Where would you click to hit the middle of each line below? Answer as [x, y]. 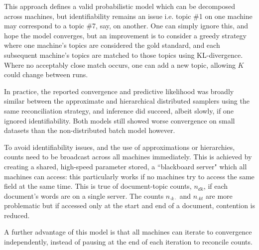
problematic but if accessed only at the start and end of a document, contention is [129, 205]
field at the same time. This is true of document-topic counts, [98, 186]
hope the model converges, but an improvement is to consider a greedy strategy [125, 35]
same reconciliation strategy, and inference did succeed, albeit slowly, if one [119, 110]
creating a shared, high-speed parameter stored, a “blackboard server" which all [126, 166]
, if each [216, 186]
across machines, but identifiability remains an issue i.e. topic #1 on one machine [128, 16]
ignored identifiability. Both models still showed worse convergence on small [120, 120]
